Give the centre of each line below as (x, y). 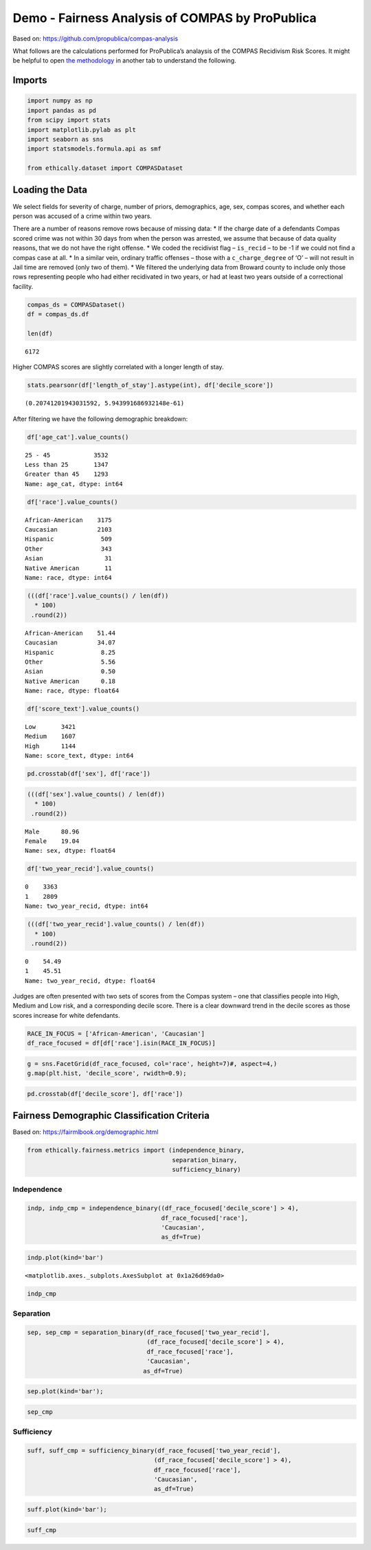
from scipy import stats (69, 120)
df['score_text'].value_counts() (83, 709)
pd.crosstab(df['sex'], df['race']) (89, 774)
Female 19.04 (52, 841)
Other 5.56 (70, 662)
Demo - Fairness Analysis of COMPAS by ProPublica (165, 18)
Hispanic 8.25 (70, 652)
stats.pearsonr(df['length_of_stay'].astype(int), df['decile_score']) (150, 385)
